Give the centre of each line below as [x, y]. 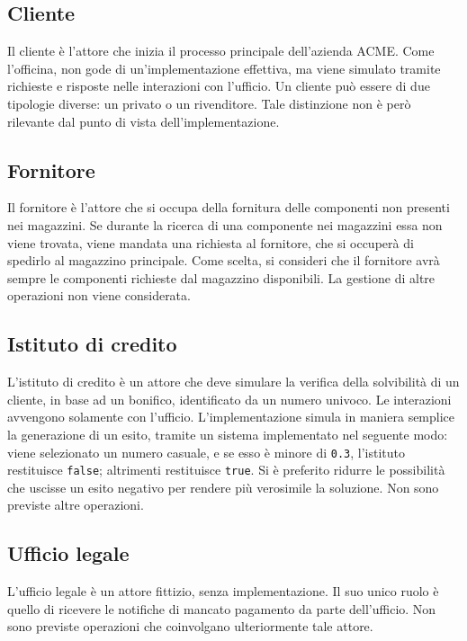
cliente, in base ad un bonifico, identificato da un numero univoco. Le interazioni [229, 399]
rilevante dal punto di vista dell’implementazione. [144, 121]
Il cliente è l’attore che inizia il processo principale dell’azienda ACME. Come [221, 51]
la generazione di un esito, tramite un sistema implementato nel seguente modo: [228, 434]
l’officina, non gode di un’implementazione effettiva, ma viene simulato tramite [224, 68]
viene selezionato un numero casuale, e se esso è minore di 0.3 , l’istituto [206, 452]
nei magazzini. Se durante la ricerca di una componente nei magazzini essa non [225, 224]
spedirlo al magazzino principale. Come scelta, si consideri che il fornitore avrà [224, 260]
